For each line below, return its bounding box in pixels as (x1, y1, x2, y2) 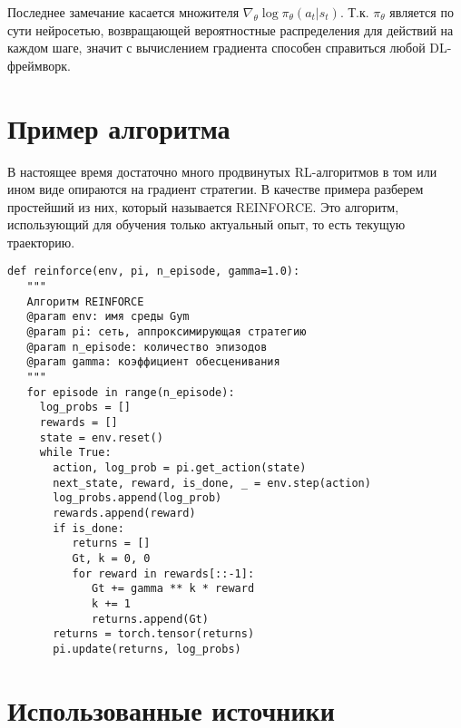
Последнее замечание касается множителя (7, 3, 240, 21)
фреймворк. (7, 55, 71, 74)
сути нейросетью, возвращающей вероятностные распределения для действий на (7, 20, 454, 39)
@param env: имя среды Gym (26, 310, 190, 324)
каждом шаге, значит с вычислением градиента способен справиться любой (7, 38, 426, 57)
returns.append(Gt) (92, 612, 209, 626)
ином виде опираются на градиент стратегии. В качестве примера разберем (7, 180, 424, 199)
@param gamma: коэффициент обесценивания (26, 355, 280, 369)
